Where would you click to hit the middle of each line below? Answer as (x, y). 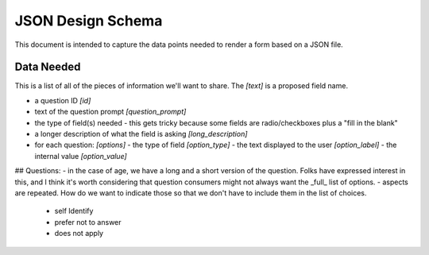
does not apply (79, 234)
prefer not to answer (88, 222)
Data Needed (48, 67)
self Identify (74, 211)
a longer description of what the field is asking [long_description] (141, 134)
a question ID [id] (63, 100)
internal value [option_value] (81, 156)
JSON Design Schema (89, 21)
